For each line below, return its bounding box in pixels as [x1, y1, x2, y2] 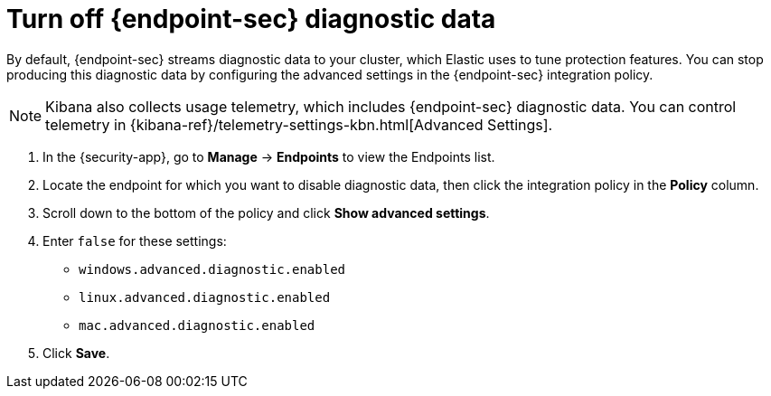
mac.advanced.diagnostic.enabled [79, 317, 315, 333]
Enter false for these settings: [42, 232, 227, 249]
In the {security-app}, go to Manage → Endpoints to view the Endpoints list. [42, 148, 495, 165]
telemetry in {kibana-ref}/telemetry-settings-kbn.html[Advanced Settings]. [45, 115, 553, 134]
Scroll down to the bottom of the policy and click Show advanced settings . [42, 204, 490, 221]
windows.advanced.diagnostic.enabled [79, 261, 346, 277]
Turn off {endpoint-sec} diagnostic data [6, 4, 496, 34]
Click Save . [42, 344, 110, 361]
